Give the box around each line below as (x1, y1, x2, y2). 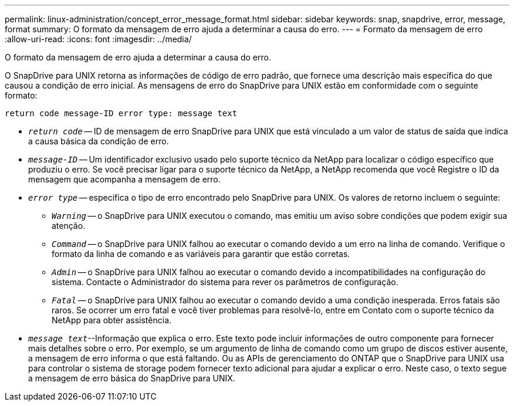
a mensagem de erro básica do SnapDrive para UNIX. (28, 373, 235, 383)
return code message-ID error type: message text (5, 109, 238, 118)
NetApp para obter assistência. (52, 315, 172, 325)
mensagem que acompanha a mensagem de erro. (28, 174, 221, 184)
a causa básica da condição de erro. (28, 136, 169, 146)
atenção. (52, 221, 86, 231)
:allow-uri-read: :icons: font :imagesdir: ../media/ (5, 34, 192, 44)
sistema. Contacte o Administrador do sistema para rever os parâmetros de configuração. (52, 277, 398, 287)
